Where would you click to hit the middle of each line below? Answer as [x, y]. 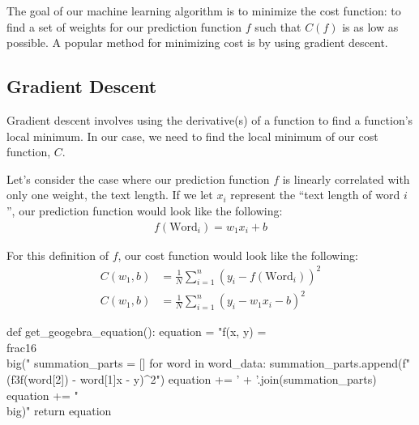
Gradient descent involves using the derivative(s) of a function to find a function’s [210, 119]
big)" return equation [59, 411]
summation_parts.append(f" [340, 363]
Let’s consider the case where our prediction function [138, 178]
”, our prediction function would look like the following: [145, 210]
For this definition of [58, 255]
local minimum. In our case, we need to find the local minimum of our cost [192, 136]
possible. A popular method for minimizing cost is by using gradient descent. [197, 42]
